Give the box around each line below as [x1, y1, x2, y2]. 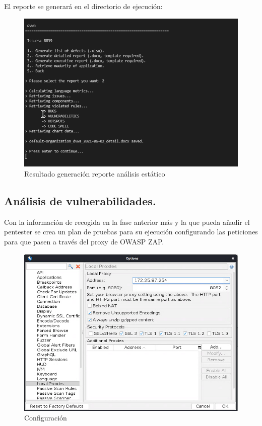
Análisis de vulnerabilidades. [4, 193, 156, 209]
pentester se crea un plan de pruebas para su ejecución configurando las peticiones [4, 226, 258, 237]
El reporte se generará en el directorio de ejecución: [4, 1, 163, 11]
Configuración [24, 412, 67, 423]
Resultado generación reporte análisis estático [24, 168, 165, 179]
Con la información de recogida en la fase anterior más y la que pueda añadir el [4, 216, 250, 227]
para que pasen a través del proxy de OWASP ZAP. [4, 236, 164, 247]
